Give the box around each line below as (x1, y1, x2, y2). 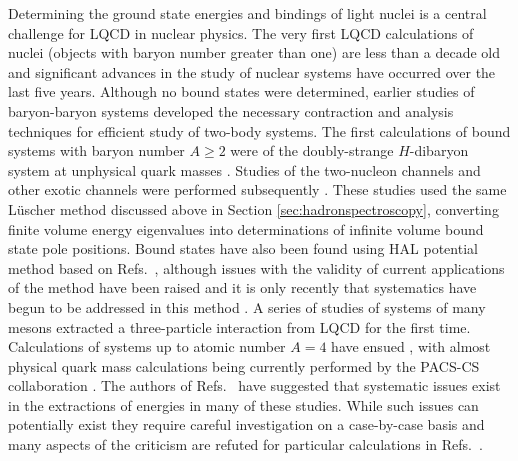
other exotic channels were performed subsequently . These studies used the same (8, 179, 507, 200)
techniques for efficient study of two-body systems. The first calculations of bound (8, 120, 511, 141)
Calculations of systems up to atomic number (8, 336, 286, 357)
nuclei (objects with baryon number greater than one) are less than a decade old (8, 42, 500, 63)
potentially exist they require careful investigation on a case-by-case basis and (8, 414, 485, 435)
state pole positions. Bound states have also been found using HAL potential (8, 238, 478, 259)
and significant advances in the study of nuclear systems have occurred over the (8, 61, 496, 82)
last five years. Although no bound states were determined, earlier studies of (8, 81, 475, 102)
